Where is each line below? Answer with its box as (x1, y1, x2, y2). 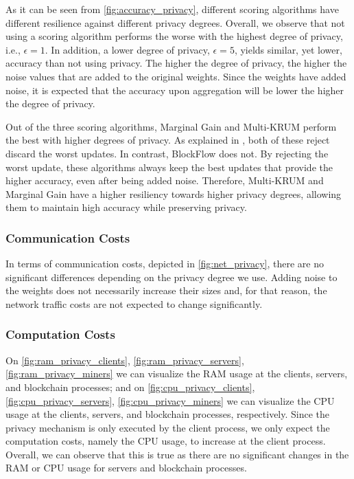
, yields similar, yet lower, (234, 42, 342, 56)
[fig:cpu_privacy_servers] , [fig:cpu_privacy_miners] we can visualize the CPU (5, 393, 335, 408)
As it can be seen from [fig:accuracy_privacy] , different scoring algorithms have (5, 2, 339, 16)
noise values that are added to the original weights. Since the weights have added (5, 69, 346, 83)
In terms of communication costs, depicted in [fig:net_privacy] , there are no (5, 256, 324, 271)
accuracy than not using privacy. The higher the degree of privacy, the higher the (5, 56, 347, 70)
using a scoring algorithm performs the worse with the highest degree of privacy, (5, 29, 343, 43)
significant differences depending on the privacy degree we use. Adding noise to (5, 269, 338, 284)
